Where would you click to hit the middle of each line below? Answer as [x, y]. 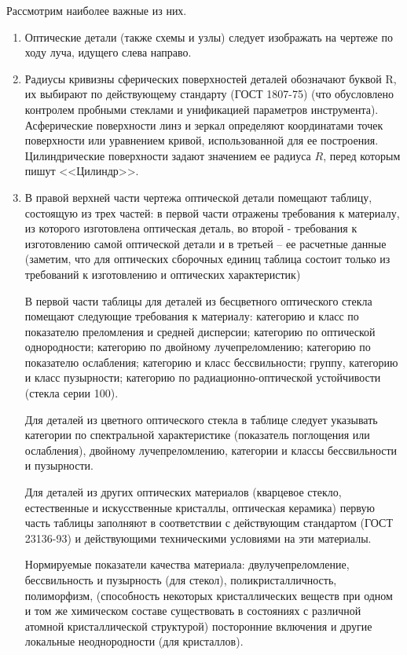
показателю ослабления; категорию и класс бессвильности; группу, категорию [211, 362]
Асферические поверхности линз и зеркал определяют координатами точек [204, 124]
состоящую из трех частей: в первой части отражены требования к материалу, [212, 212]
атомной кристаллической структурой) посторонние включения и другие [198, 626]
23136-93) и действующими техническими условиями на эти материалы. [198, 538]
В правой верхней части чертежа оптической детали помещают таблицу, [198, 197]
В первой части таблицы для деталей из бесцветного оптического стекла [198, 300]
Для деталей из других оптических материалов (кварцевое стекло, [183, 492]
